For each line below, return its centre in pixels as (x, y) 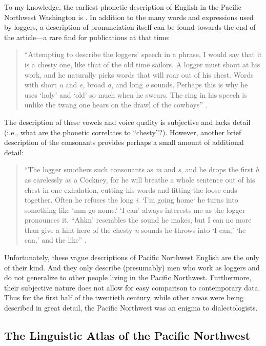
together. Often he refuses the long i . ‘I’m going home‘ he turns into (131, 200)
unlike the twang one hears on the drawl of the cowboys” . (116, 105)
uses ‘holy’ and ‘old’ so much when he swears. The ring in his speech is (136, 94)
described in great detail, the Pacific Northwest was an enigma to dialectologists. (131, 308)
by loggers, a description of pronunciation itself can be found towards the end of (130, 27)
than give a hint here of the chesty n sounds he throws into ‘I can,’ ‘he (135, 230)
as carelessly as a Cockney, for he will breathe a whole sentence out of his (140, 179)
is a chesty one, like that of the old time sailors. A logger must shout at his (142, 64)
